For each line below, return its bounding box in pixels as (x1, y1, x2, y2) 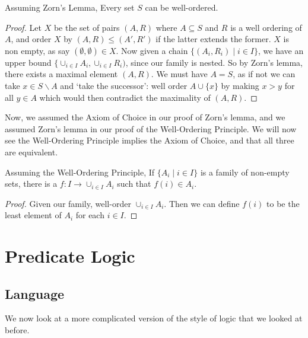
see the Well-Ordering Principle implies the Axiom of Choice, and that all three (5, 134, 294, 146)
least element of (5, 209, 62, 221)
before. (5, 324, 30, 336)
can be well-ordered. (145, 1, 218, 13)
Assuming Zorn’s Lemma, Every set (5, 1, 135, 13)
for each (75, 209, 104, 221)
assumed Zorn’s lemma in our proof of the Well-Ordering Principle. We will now (5, 122, 297, 135)
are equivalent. (5, 145, 58, 158)
